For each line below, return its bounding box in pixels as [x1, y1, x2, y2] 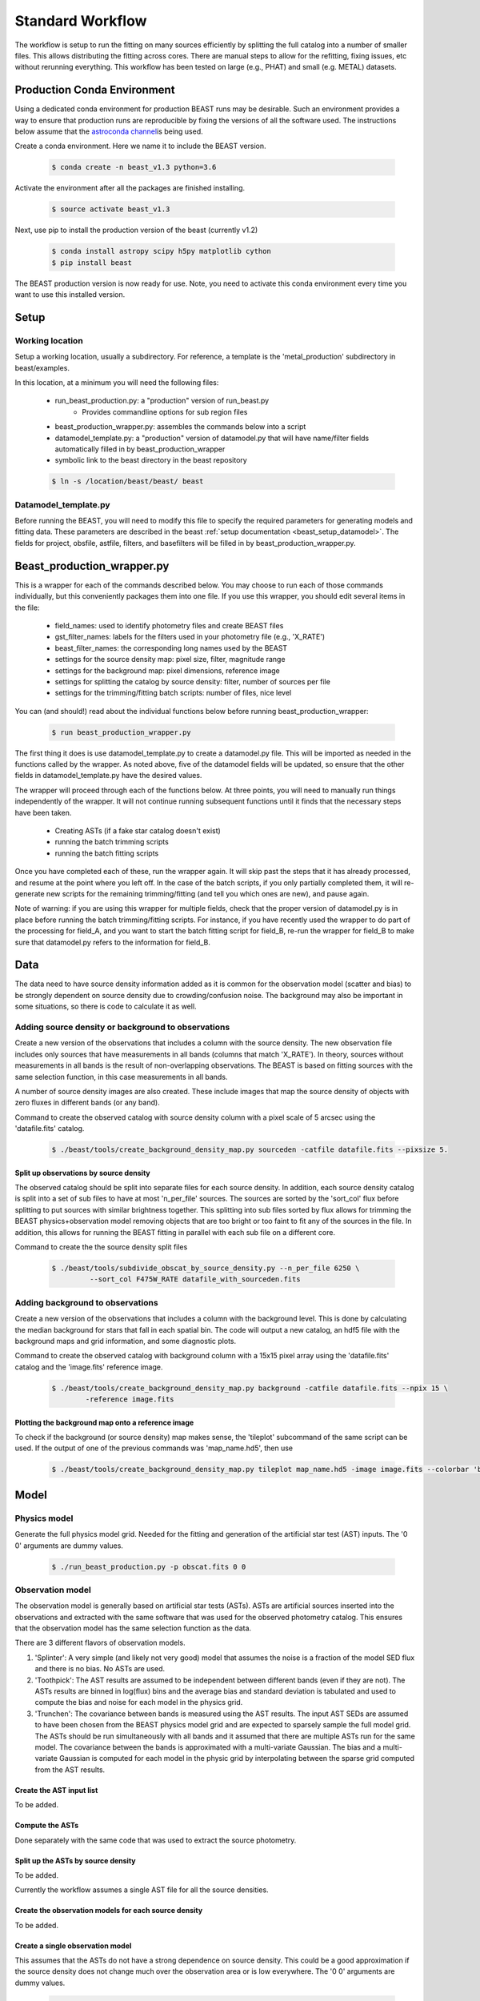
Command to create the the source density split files [14, 1242, 188, 1252]
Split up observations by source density [14, 1168, 151, 1177]
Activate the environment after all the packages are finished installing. [14, 183, 246, 193]
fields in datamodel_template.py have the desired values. [14, 771, 202, 780]
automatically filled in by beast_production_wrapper [54, 444, 226, 454]
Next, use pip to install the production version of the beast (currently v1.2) [14, 225, 258, 235]
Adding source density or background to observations [14, 1021, 230, 1033]
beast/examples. [14, 363, 70, 372]
